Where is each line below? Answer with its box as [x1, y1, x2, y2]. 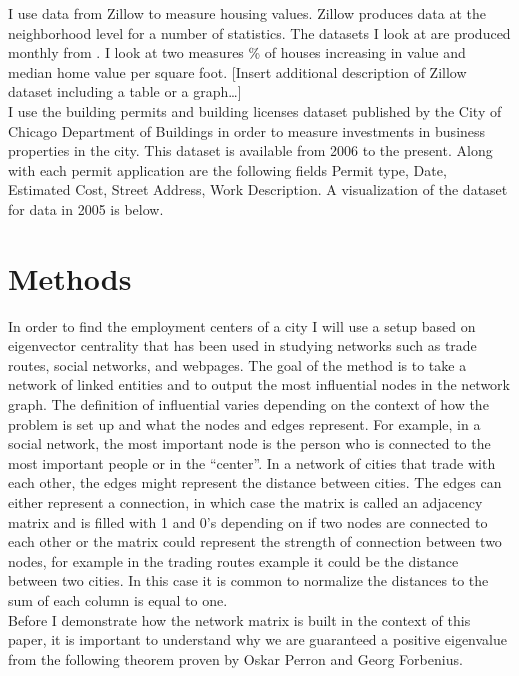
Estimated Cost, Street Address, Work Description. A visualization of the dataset [8, 179, 508, 200]
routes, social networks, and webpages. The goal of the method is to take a [8, 354, 467, 375]
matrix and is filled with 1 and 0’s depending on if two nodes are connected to [8, 511, 488, 532]
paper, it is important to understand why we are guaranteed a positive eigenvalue [8, 629, 507, 650]
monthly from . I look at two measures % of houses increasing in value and [8, 42, 466, 63]
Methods [8, 257, 132, 298]
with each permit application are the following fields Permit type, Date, [8, 159, 447, 180]
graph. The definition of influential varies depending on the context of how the [8, 394, 489, 415]
